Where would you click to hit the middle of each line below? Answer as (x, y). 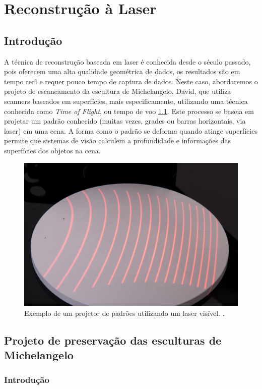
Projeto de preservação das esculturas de (113, 340)
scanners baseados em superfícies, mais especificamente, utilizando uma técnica (126, 101)
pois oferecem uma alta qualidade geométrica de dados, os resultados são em (122, 71)
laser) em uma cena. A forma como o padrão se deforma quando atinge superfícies (131, 130)
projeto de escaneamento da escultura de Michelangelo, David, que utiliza (118, 91)
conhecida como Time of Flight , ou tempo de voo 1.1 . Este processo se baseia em (129, 111)
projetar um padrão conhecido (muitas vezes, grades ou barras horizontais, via (125, 121)
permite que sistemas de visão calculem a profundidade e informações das (118, 141)
